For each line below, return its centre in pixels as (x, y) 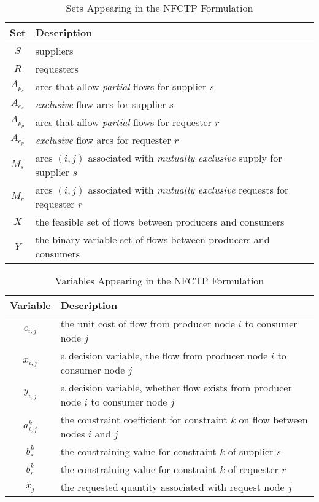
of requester (253, 469)
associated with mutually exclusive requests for (188, 190)
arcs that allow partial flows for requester (123, 122)
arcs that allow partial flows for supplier (121, 86)
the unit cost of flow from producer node (148, 324)
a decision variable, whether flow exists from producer (176, 387)
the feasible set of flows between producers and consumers (160, 222)
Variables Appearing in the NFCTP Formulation (159, 280)
